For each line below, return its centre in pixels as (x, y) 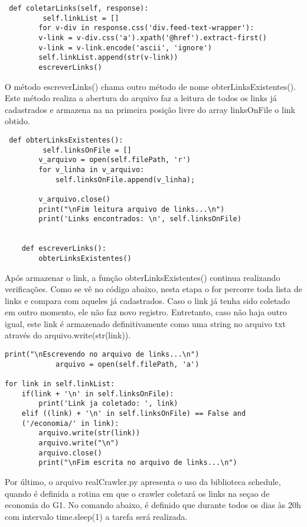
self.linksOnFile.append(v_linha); (125, 180)
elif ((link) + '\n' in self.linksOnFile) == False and (134, 413)
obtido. (17, 121)
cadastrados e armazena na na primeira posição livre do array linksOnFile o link (150, 109)
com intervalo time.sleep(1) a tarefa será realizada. (96, 516)
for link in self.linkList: (60, 384)
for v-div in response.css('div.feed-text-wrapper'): (146, 28)
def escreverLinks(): (64, 249)
